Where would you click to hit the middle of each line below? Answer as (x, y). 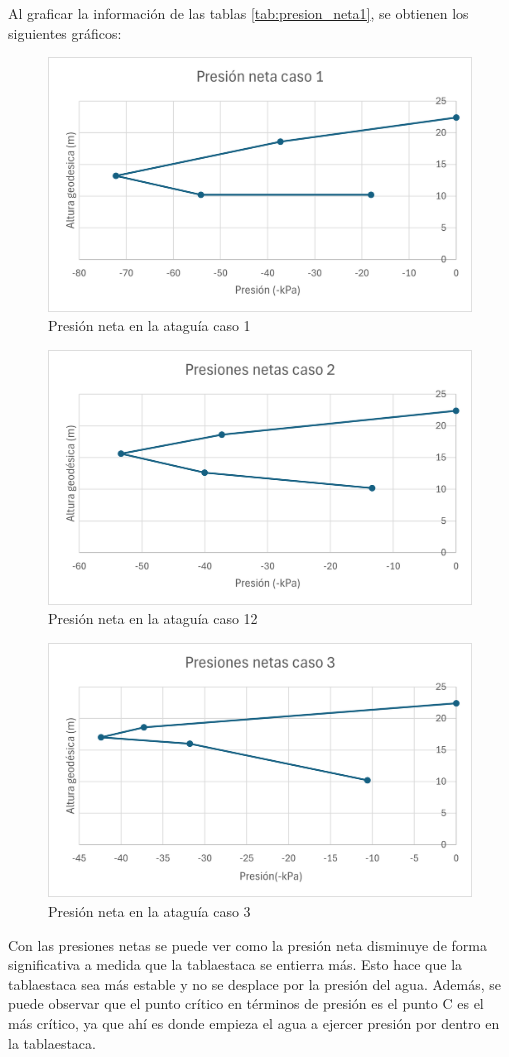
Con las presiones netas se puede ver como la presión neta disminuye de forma (247, 944)
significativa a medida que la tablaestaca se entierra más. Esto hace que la (235, 964)
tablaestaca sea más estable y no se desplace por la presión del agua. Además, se (255, 983)
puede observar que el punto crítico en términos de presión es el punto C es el (246, 1003)
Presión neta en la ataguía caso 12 (153, 618)
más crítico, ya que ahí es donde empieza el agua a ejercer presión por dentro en (254, 1023)
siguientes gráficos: (65, 32)
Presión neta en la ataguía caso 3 (149, 911)
